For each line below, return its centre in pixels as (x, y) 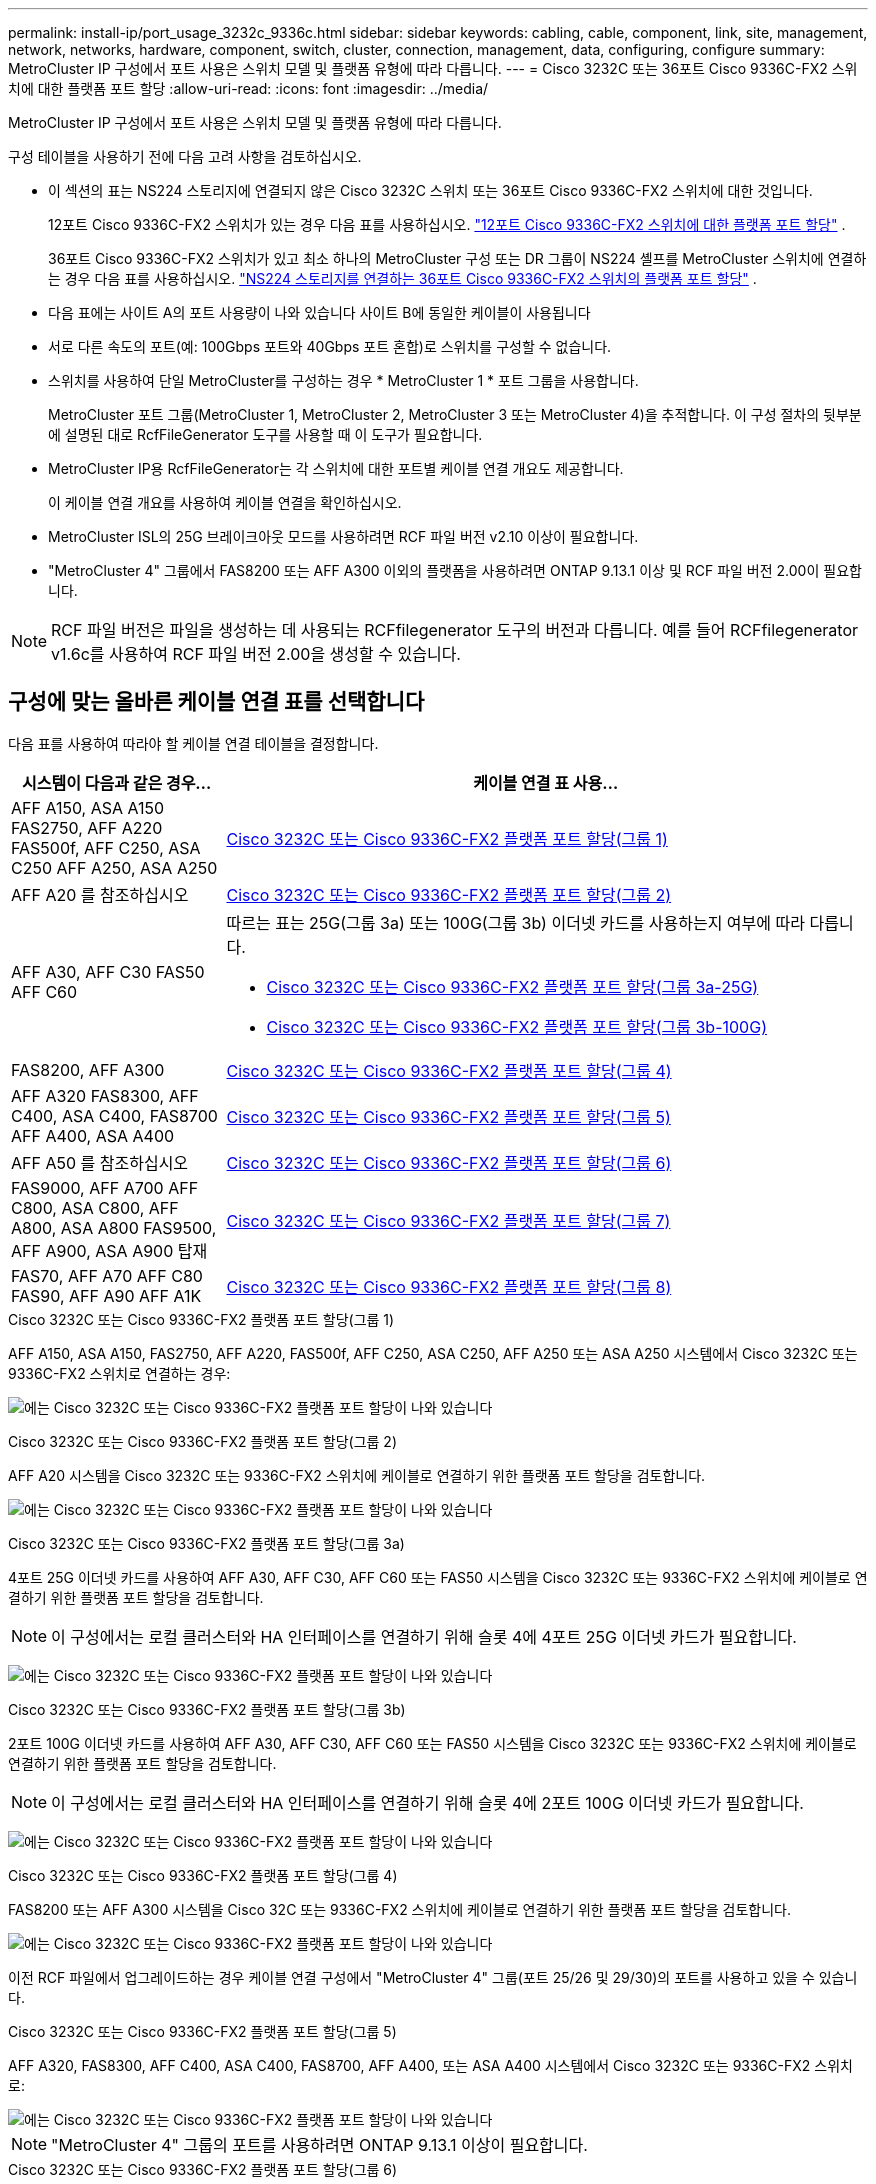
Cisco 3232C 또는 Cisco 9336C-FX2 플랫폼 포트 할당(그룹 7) (448, 1220)
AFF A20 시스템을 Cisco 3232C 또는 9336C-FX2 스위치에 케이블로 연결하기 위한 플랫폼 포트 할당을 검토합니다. (357, 1475)
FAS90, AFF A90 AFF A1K (106, 1295)
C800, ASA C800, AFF (95, 1207)
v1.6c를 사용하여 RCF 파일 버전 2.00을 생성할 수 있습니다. (256, 654)
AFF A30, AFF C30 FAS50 (108, 971)
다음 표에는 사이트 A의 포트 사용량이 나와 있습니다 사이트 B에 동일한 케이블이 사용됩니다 (319, 312)
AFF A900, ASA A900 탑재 (109, 1250)
